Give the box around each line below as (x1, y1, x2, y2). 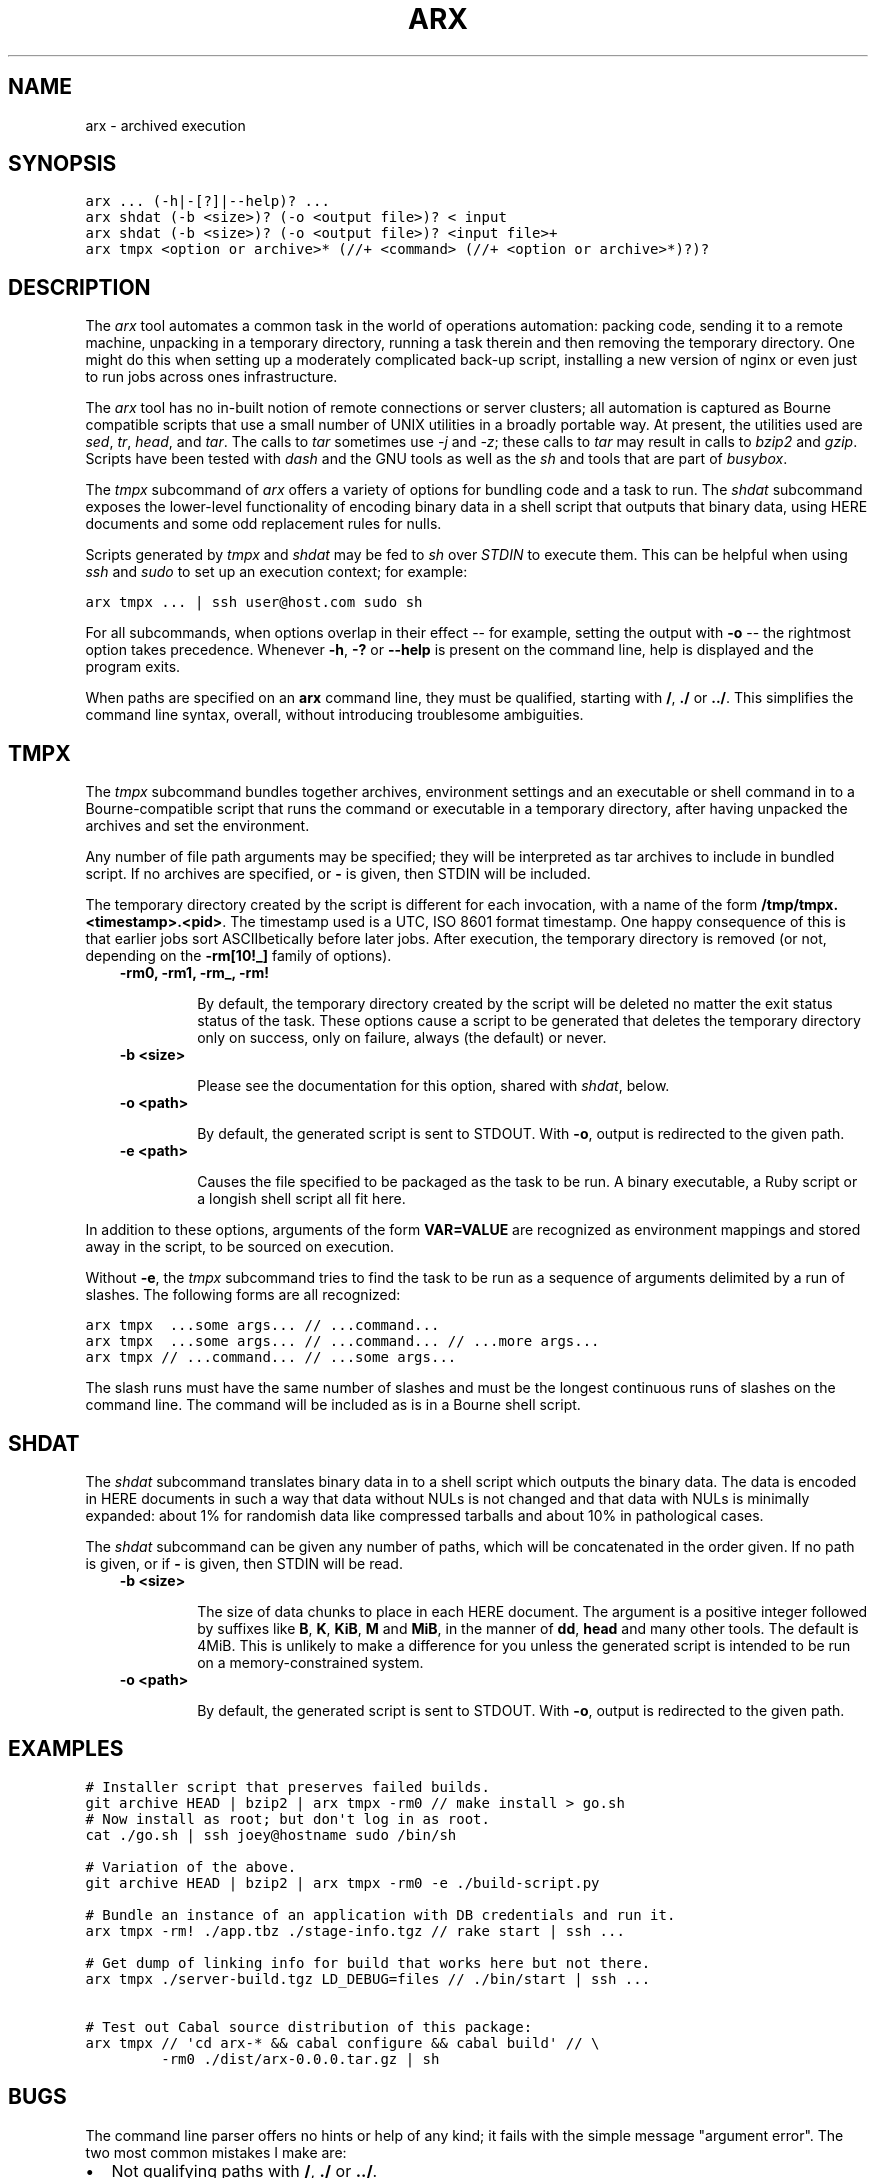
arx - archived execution (85, 116, 246, 134)
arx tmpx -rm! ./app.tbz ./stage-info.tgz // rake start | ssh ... (85, 1922, 625, 1939)
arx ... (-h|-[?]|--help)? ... (85, 193, 330, 210)
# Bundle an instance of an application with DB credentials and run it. (85, 1906, 676, 1923)
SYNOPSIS (8, 151, 117, 177)
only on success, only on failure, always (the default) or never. (197, 1029, 607, 1047)
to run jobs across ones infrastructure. (85, 368, 338, 386)
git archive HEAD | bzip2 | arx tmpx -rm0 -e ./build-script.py (85, 1874, 600, 1891)
